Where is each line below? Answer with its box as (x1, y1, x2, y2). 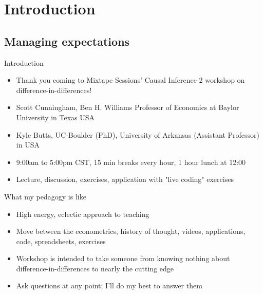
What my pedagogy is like (4, 191, 86, 201)
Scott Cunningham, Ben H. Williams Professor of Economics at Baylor (16, 102, 239, 113)
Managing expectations (4, 33, 130, 49)
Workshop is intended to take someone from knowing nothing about (16, 253, 230, 264)
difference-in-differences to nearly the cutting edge (16, 263, 174, 273)
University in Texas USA (16, 112, 95, 122)
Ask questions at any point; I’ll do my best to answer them (16, 280, 202, 291)
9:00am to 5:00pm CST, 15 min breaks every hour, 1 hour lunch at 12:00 (16, 156, 246, 167)
